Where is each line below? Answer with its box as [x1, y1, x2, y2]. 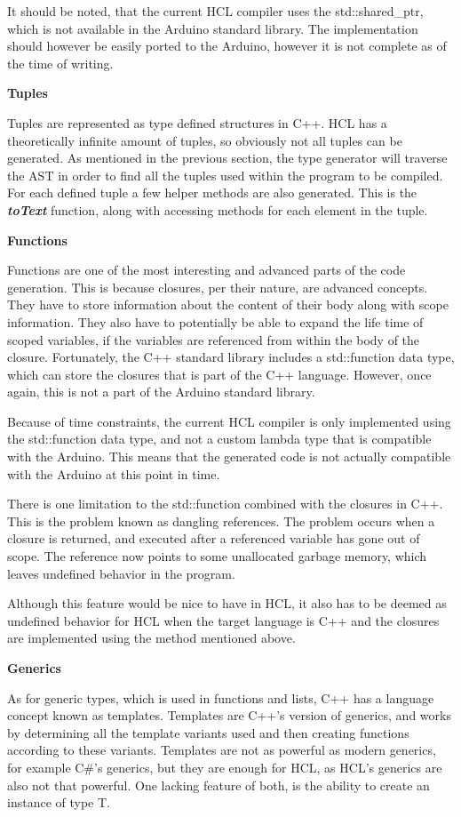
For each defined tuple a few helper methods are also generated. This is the [7, 183, 417, 202]
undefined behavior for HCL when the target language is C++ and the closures [7, 611, 440, 629]
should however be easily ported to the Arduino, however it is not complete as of [7, 36, 447, 55]
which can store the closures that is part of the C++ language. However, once [7, 364, 432, 383]
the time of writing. [7, 53, 114, 72]
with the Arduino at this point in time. [7, 464, 220, 483]
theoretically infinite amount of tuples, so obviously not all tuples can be [7, 131, 402, 149]
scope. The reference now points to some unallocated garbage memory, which [7, 547, 427, 565]
